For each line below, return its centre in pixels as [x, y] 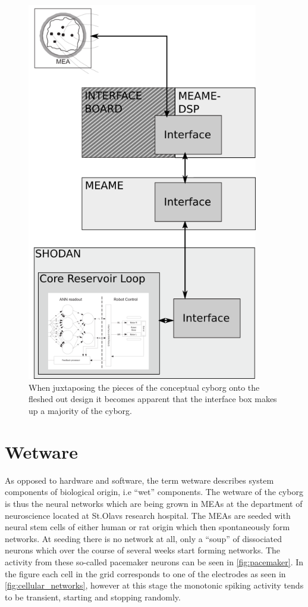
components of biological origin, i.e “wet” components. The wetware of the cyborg [154, 492]
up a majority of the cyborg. [80, 411]
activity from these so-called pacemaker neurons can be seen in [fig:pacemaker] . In [154, 561]
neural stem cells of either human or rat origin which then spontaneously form [147, 527]
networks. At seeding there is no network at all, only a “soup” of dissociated [144, 538]
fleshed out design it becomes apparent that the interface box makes [153, 399]
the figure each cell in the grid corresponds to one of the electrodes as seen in [145, 573]
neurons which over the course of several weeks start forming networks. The [143, 550]
